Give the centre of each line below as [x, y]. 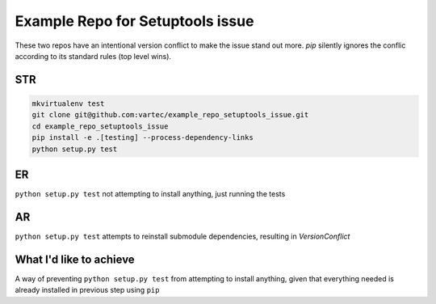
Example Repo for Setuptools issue [134, 21]
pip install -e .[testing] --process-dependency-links [143, 138]
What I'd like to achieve [75, 259]
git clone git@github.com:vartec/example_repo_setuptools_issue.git [170, 115]
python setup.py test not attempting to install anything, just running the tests [150, 194]
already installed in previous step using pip [87, 290]
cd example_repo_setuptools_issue [100, 126]
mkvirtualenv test [68, 103]
